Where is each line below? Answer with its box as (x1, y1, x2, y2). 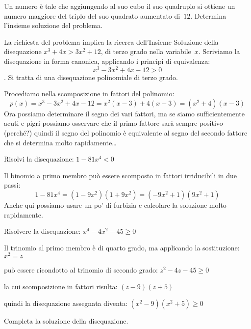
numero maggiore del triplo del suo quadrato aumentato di (4, 10, 180, 21)
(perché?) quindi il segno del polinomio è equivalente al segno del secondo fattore (4, 128, 248, 138)
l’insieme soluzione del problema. (4, 20, 102, 30)
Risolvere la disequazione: (4, 226, 81, 236)
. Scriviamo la (198, 46, 240, 56)
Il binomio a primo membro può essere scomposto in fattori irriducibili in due (4, 170, 237, 180)
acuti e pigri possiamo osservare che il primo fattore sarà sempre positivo (4, 118, 223, 128)
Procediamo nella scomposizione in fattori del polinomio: (4, 88, 175, 99)
